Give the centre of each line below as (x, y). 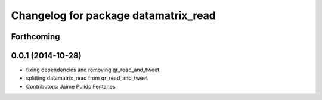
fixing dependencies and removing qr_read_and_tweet (93, 70)
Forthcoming (35, 37)
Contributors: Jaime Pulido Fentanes (71, 86)
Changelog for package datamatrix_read (114, 15)
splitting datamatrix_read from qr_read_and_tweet (87, 78)
